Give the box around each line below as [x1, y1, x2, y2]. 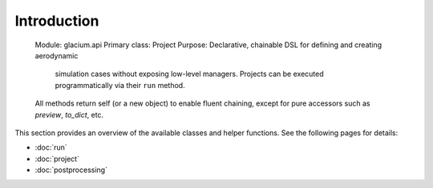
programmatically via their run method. [55, 80, 185, 90]
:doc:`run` [34, 142, 67, 152]
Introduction [14, 12, 99, 30]
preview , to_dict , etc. [34, 110, 104, 119]
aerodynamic [34, 50, 79, 60]
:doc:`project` [34, 154, 80, 163]
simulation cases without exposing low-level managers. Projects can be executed [55, 69, 324, 79]
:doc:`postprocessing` [34, 165, 108, 175]
